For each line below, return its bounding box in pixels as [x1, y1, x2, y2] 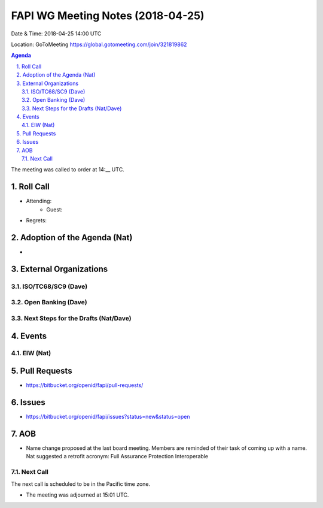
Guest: [46, 205, 63, 213]
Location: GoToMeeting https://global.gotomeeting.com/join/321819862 [11, 41, 187, 48]
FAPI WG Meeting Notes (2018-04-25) [11, 9, 205, 22]
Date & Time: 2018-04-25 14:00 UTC [11, 30, 102, 37]
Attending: [26, 198, 52, 205]
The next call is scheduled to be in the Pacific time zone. [11, 480, 151, 488]
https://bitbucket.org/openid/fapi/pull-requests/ [26, 382, 144, 389]
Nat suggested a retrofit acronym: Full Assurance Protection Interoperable [26, 453, 209, 460]
